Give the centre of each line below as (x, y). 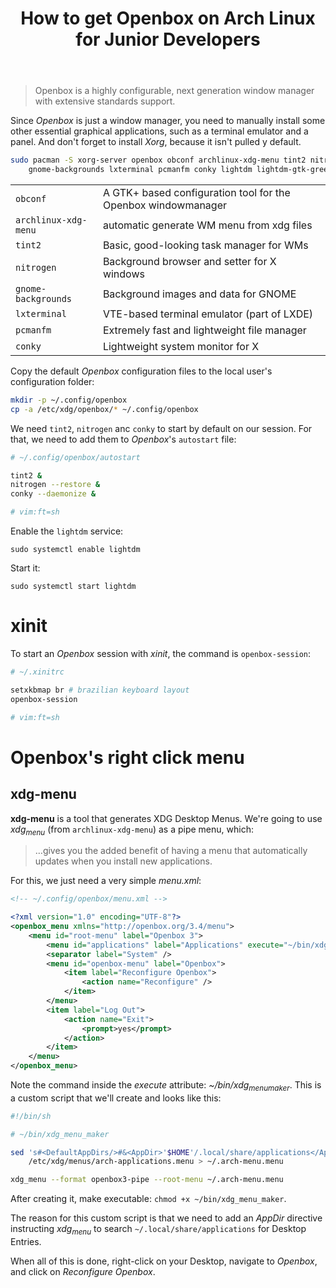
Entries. (26, 1242)
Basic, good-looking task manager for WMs (205, 245)
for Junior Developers (168, 39)
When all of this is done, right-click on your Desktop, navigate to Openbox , (164, 1261)
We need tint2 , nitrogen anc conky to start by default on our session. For (161, 428)
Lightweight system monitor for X (181, 346)
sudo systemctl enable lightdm (75, 550)
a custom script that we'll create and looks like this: (116, 1098)
